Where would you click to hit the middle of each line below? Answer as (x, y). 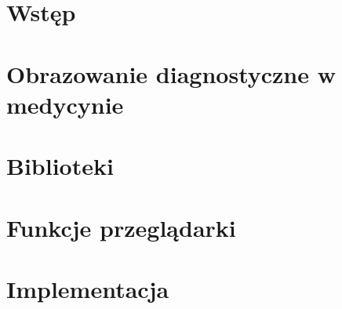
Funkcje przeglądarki (121, 227)
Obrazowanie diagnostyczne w (171, 73)
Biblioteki (60, 166)
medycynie (65, 104)
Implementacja (88, 288)
